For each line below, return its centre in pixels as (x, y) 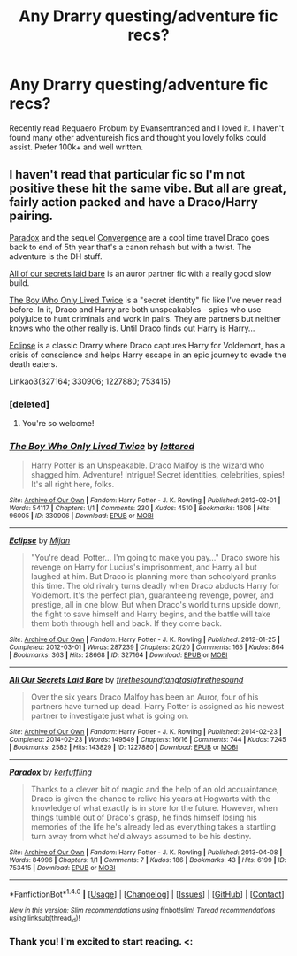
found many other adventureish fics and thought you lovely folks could (138, 137)
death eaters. (33, 363)
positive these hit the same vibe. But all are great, (148, 189)
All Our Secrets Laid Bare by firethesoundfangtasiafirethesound (126, 680)
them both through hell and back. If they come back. (126, 623)
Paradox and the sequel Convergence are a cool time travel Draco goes (139, 237)
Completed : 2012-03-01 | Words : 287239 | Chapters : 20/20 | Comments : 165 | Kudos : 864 (147, 647)
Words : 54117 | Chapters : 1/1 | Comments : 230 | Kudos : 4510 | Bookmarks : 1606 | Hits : (140, 509)
